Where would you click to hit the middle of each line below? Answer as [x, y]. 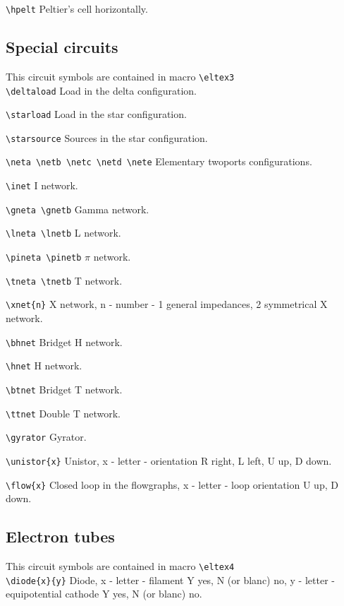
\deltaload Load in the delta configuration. [101, 90]
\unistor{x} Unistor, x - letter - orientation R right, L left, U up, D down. [169, 460]
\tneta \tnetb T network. [64, 280]
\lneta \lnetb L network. [63, 233]
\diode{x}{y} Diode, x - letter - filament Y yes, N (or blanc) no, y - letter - [170, 580]
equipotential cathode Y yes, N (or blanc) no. [104, 594]
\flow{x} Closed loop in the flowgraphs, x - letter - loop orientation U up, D [172, 484]
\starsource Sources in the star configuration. [107, 137]
